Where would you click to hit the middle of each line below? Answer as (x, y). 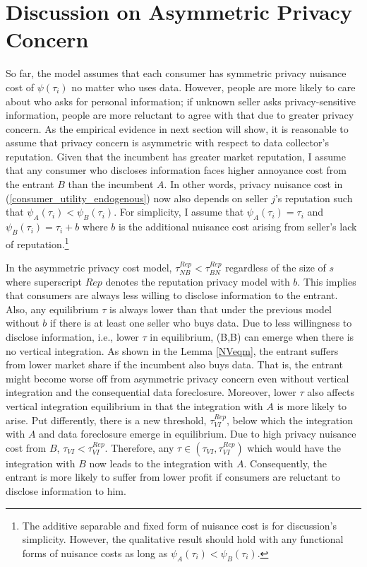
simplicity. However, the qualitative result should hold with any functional (183, 539)
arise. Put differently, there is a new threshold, (106, 420)
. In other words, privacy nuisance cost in (253, 184)
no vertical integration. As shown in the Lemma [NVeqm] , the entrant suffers (172, 350)
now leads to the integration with (161, 463)
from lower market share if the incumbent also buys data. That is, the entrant (175, 364)
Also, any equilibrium (52, 309)
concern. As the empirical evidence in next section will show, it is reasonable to (177, 128)
